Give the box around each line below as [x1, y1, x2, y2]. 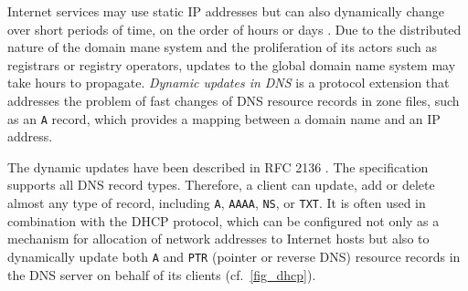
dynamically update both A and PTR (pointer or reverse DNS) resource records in [7, 246, 461, 265]
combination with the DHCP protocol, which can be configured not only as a [7, 211, 440, 230]
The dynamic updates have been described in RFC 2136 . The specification [7, 157, 429, 176]
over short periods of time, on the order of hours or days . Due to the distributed [7, 19, 462, 38]
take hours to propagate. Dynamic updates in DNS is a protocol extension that [7, 73, 450, 92]
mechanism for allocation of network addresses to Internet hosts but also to [7, 229, 430, 248]
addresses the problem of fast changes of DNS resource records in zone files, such [7, 90, 460, 109]
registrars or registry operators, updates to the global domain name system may [7, 55, 456, 74]
